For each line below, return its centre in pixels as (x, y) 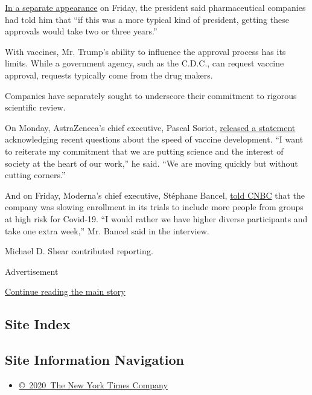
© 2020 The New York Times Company (93, 384)
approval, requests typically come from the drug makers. (109, 75)
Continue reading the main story (65, 291)
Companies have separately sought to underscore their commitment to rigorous (151, 95)
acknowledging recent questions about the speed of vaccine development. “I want (154, 139)
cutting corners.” (35, 175)
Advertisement (32, 271)
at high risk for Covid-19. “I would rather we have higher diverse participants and (156, 218)
